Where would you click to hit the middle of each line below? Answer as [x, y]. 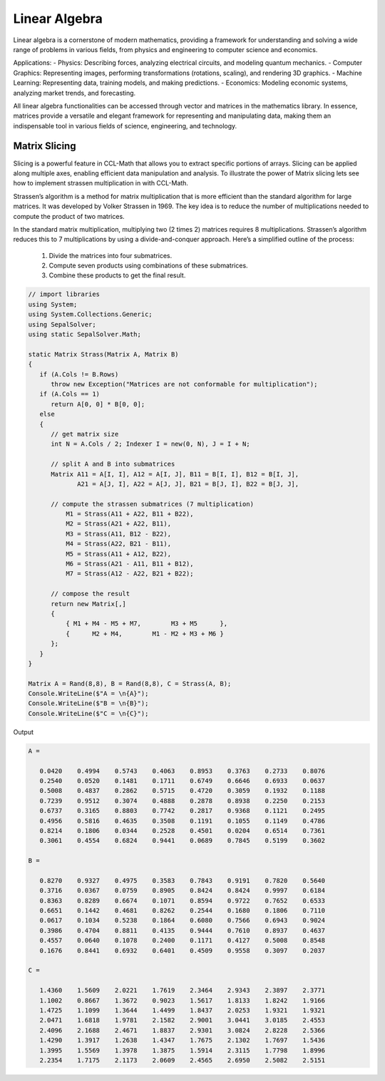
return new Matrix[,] [88, 604]
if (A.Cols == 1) [70, 394]
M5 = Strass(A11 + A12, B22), [118, 554]
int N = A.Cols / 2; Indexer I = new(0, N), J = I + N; [150, 444]
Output [23, 732]
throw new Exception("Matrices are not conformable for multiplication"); [184, 384]
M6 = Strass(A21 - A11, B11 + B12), [129, 564]
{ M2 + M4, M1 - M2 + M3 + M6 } [144, 634]
